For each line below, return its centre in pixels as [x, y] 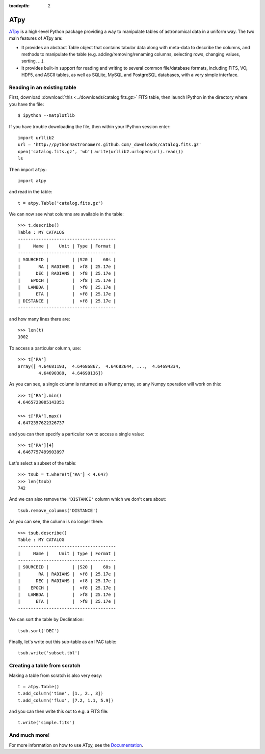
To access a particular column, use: [45, 348]
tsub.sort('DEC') [39, 631]
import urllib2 [36, 138]
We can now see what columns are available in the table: [66, 214]
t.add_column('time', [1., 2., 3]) [61, 694]
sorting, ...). [33, 61]
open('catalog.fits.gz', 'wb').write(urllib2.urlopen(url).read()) [101, 151]
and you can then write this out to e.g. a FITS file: [59, 711]
